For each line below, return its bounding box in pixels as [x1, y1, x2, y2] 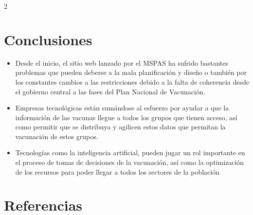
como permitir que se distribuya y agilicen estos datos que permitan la [15, 122, 226, 132]
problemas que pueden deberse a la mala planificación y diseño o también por [15, 67, 247, 77]
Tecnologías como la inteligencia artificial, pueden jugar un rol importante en [15, 147, 245, 158]
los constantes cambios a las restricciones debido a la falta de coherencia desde [15, 76, 249, 87]
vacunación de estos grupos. [15, 131, 98, 141]
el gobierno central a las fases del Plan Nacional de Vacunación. [15, 86, 205, 96]
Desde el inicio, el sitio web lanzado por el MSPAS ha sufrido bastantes [15, 57, 228, 68]
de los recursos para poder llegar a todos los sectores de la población [15, 166, 219, 177]
